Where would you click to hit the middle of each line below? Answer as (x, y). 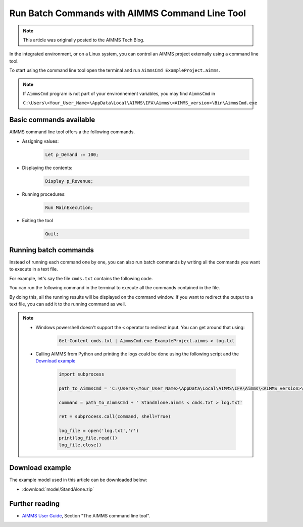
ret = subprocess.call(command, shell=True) (115, 417)
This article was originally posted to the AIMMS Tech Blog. (84, 40)
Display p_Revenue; (69, 181)
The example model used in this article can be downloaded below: (78, 480)
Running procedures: (44, 194)
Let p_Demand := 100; (72, 154)
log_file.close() (80, 445)
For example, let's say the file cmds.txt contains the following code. (81, 278)
